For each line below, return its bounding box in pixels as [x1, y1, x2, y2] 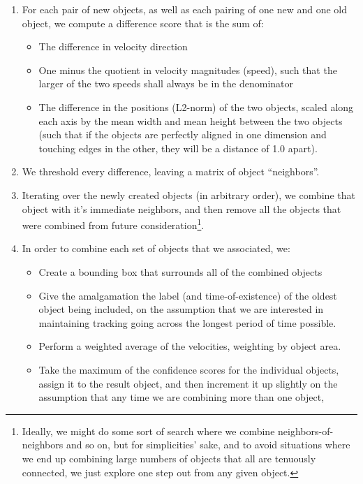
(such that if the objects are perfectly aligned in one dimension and [38, 127, 327, 142]
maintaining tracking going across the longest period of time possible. [38, 315, 336, 330]
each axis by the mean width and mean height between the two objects [38, 113, 343, 128]
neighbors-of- [278, 423, 334, 438]
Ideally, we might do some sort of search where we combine [22, 423, 275, 438]
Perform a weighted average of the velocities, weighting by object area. [38, 339, 341, 353]
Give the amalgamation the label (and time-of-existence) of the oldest [38, 288, 337, 302]
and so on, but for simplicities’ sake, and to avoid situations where [66, 437, 350, 452]
